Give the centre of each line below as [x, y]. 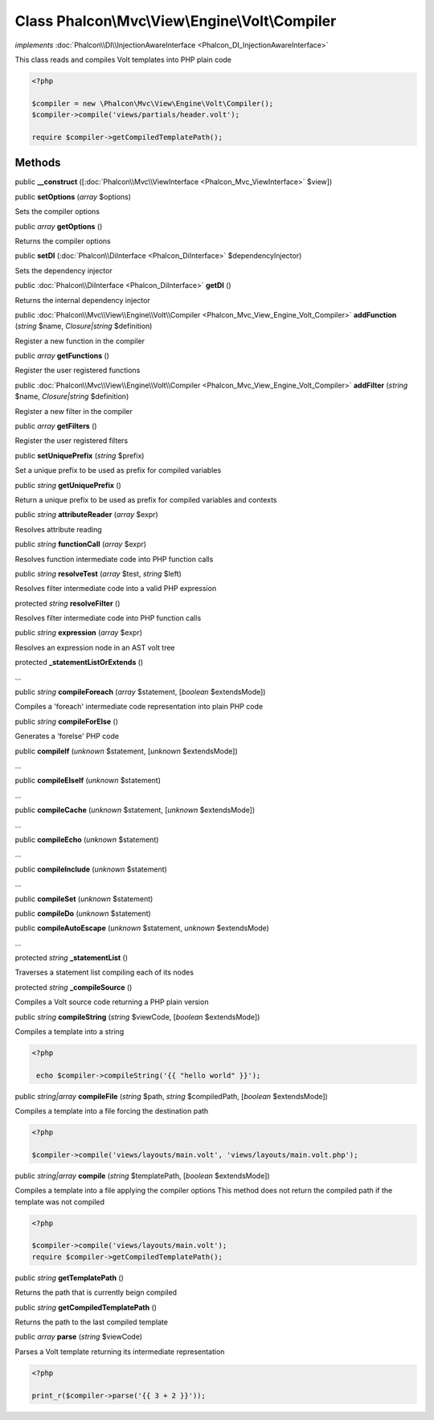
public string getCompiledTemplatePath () [86, 1307]
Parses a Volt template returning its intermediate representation [120, 1352]
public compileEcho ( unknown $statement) [87, 839]
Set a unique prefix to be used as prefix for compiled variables [118, 470]
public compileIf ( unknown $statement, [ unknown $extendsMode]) [127, 751]
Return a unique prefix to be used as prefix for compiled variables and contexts [146, 499]
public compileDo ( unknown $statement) [83, 913]
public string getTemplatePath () [70, 1278]
